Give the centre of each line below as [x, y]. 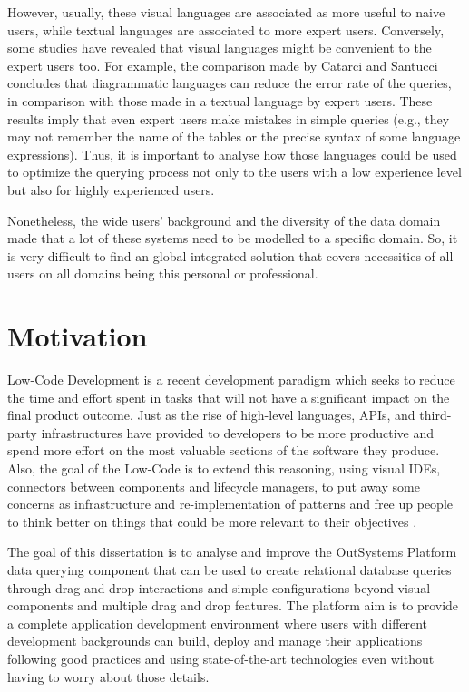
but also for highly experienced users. [111, 189]
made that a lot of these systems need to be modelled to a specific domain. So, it [233, 238]
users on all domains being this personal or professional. [163, 273]
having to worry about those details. [108, 676]
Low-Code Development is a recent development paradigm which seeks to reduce [231, 380]
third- [435, 415]
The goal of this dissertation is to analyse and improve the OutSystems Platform [232, 552]
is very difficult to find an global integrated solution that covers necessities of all [230, 255]
